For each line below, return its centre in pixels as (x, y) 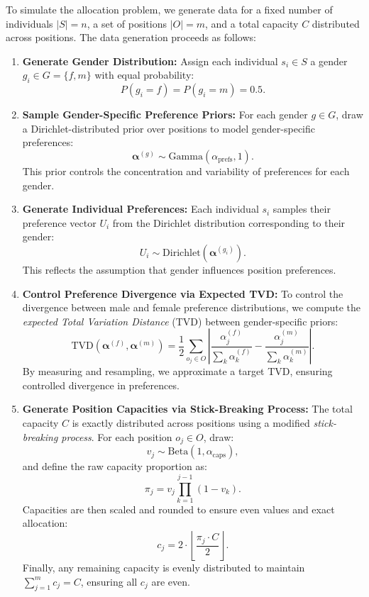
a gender (329, 61)
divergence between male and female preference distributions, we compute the (192, 307)
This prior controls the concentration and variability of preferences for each (186, 171)
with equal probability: (144, 75)
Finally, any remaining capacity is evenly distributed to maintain (164, 568)
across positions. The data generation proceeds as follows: (131, 37)
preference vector (59, 222)
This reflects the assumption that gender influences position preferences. (179, 269)
